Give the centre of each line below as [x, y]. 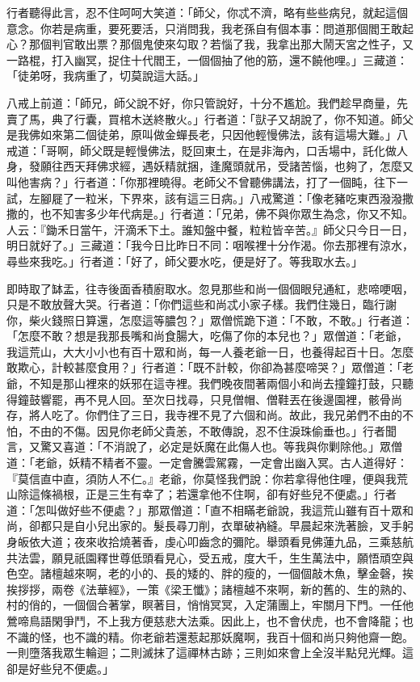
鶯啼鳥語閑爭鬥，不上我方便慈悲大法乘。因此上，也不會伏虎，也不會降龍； [204, 620]
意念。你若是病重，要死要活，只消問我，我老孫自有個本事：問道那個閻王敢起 [210, 28]
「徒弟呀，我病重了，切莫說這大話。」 [105, 76]
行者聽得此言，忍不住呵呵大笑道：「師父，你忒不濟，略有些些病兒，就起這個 [207, 12]
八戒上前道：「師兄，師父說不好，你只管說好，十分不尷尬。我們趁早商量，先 [207, 102]
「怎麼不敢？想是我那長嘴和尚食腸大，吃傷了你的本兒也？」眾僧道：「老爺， [207, 336]
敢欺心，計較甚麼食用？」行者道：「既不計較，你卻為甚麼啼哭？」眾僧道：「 [204, 367]
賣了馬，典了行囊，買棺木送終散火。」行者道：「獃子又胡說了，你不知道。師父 [210, 118]
